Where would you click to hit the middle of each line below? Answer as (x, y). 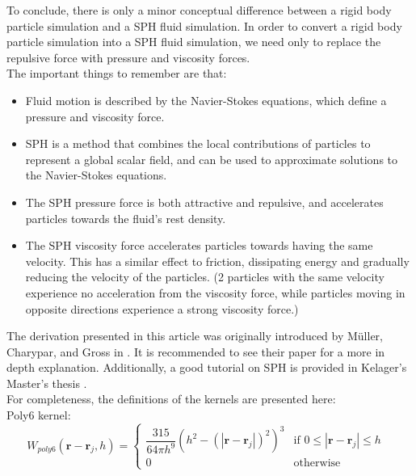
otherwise (317, 463)
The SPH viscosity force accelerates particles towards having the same (199, 245)
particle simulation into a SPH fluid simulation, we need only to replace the (194, 42)
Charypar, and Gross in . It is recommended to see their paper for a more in (196, 351)
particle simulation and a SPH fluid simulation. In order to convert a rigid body (204, 25)
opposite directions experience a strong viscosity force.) (162, 308)
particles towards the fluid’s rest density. (126, 218)
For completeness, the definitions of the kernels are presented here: (171, 399)
